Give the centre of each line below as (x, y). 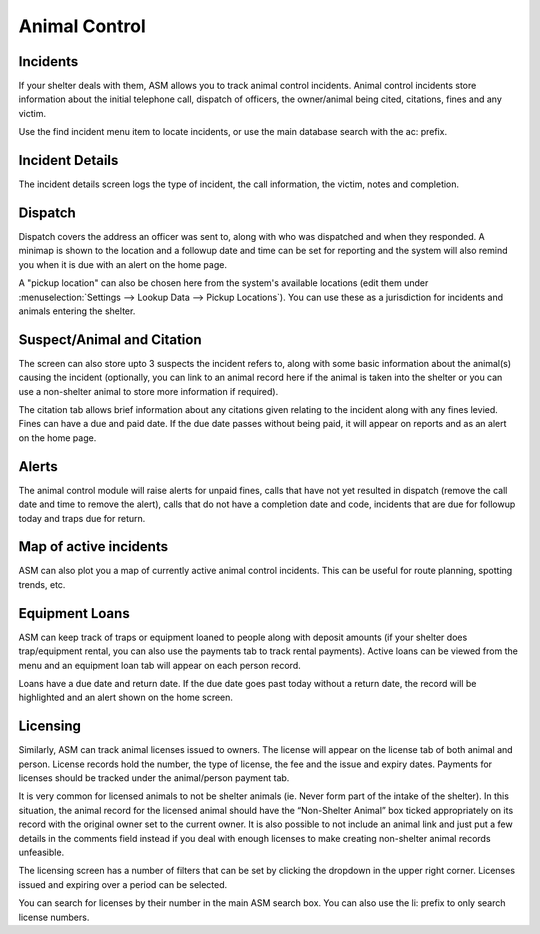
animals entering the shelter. (77, 311)
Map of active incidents (93, 546)
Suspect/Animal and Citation (110, 339)
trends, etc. (42, 584)
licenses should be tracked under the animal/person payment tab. (154, 778)
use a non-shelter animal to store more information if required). (148, 391)
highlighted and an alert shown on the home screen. (126, 697)
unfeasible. (41, 852)
